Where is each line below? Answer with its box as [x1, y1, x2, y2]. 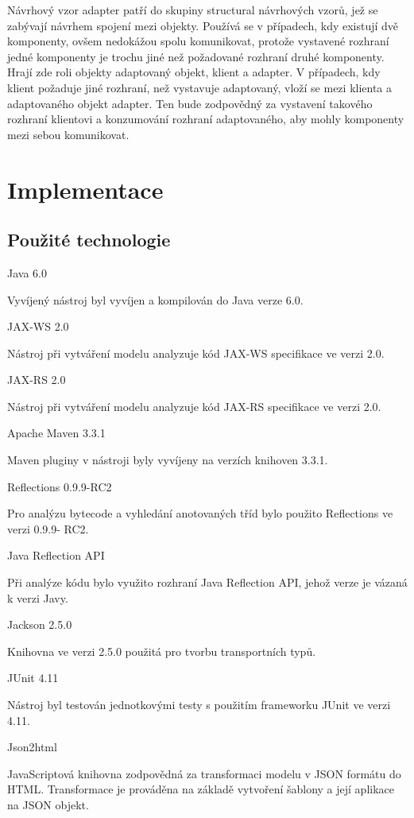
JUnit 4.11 [7, 669, 59, 686]
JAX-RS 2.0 [7, 371, 66, 388]
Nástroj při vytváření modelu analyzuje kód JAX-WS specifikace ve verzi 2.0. [7, 344, 385, 361]
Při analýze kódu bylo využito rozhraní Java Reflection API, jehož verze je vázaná [7, 574, 408, 591]
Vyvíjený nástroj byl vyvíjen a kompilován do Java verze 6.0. [7, 291, 304, 308]
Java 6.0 [7, 264, 47, 281]
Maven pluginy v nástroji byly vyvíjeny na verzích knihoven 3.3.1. [7, 452, 328, 468]
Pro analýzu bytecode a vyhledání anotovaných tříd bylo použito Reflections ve [7, 505, 393, 521]
